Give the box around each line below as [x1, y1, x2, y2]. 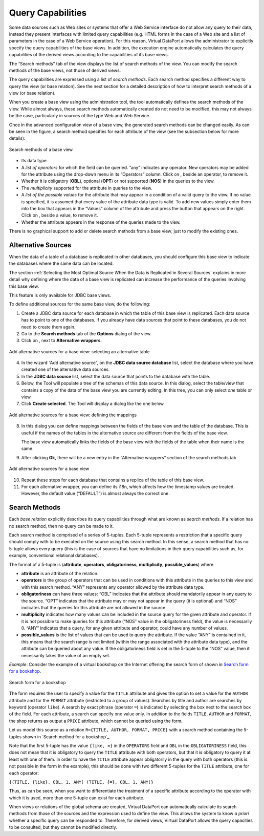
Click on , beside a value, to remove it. [21, 213, 98, 218]
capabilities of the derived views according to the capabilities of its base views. [9, 52, 169, 58]
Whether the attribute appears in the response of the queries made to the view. [21, 219, 181, 225]
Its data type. [21, 158, 48, 164]
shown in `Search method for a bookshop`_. [22, 733, 111, 740]
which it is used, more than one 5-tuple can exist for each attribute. [9, 794, 145, 801]
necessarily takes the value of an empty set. [21, 652, 110, 658]
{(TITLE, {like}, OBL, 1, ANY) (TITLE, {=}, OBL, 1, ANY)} [9, 779, 154, 785]
